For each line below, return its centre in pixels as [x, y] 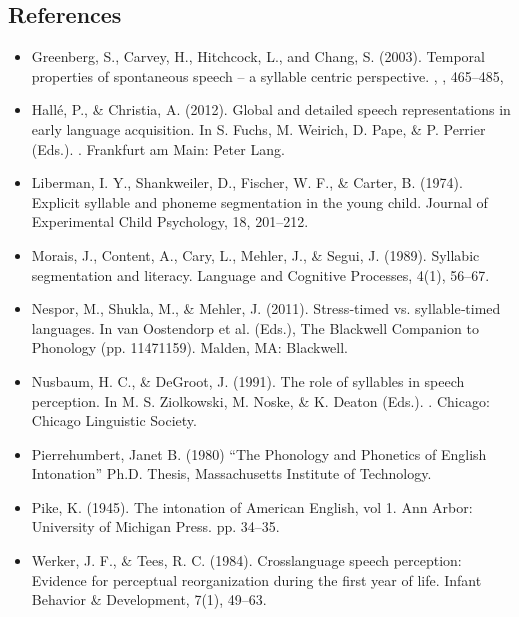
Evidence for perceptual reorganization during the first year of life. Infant [256, 579]
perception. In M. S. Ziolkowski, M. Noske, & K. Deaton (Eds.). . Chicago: [260, 400]
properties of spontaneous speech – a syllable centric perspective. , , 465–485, [267, 75]
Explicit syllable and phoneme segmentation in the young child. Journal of [259, 201]
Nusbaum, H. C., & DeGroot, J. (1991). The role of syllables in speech [248, 380]
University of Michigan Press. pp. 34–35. [155, 526]
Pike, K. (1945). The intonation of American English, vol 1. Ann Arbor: [252, 506]
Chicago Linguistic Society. [114, 420]
